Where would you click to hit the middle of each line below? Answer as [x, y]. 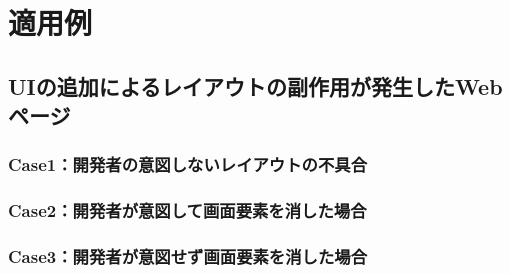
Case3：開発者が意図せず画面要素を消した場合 [188, 256]
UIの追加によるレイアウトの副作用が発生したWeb [255, 85]
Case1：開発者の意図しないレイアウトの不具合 [188, 164]
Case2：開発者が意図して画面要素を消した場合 [187, 210]
